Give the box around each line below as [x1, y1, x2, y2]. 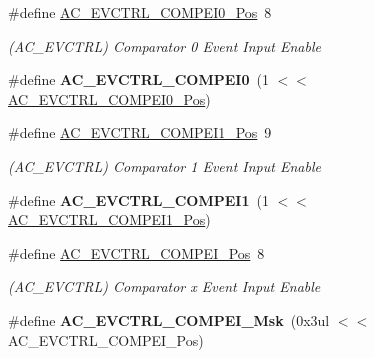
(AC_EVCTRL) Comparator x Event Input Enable [8, 276, 321, 297]
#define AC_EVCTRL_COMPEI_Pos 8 [8, 242, 265, 263]
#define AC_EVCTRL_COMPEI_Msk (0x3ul [8, 309, 330, 330]
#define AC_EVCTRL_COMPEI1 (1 [8, 189, 269, 210]
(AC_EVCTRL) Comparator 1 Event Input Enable [8, 155, 321, 176]
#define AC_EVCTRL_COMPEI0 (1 [8, 69, 269, 90]
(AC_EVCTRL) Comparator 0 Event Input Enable [8, 35, 321, 56]
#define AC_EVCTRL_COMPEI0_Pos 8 [8, 2, 272, 22]
